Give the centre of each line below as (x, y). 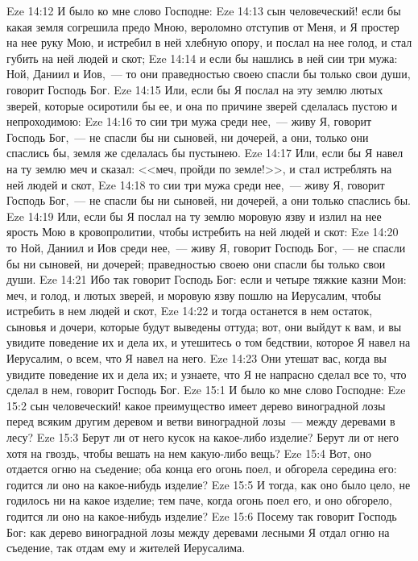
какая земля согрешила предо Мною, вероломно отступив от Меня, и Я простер (203, 26)
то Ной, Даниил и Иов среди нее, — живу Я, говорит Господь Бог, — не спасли (206, 247)
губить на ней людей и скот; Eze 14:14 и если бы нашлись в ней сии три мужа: (202, 58)
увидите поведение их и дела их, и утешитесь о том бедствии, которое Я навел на (209, 342)
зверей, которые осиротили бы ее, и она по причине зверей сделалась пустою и (202, 105)
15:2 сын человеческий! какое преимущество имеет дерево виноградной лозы (196, 405)
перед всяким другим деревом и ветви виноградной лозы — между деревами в (201, 421)
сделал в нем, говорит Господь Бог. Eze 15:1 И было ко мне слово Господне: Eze (206, 390)
